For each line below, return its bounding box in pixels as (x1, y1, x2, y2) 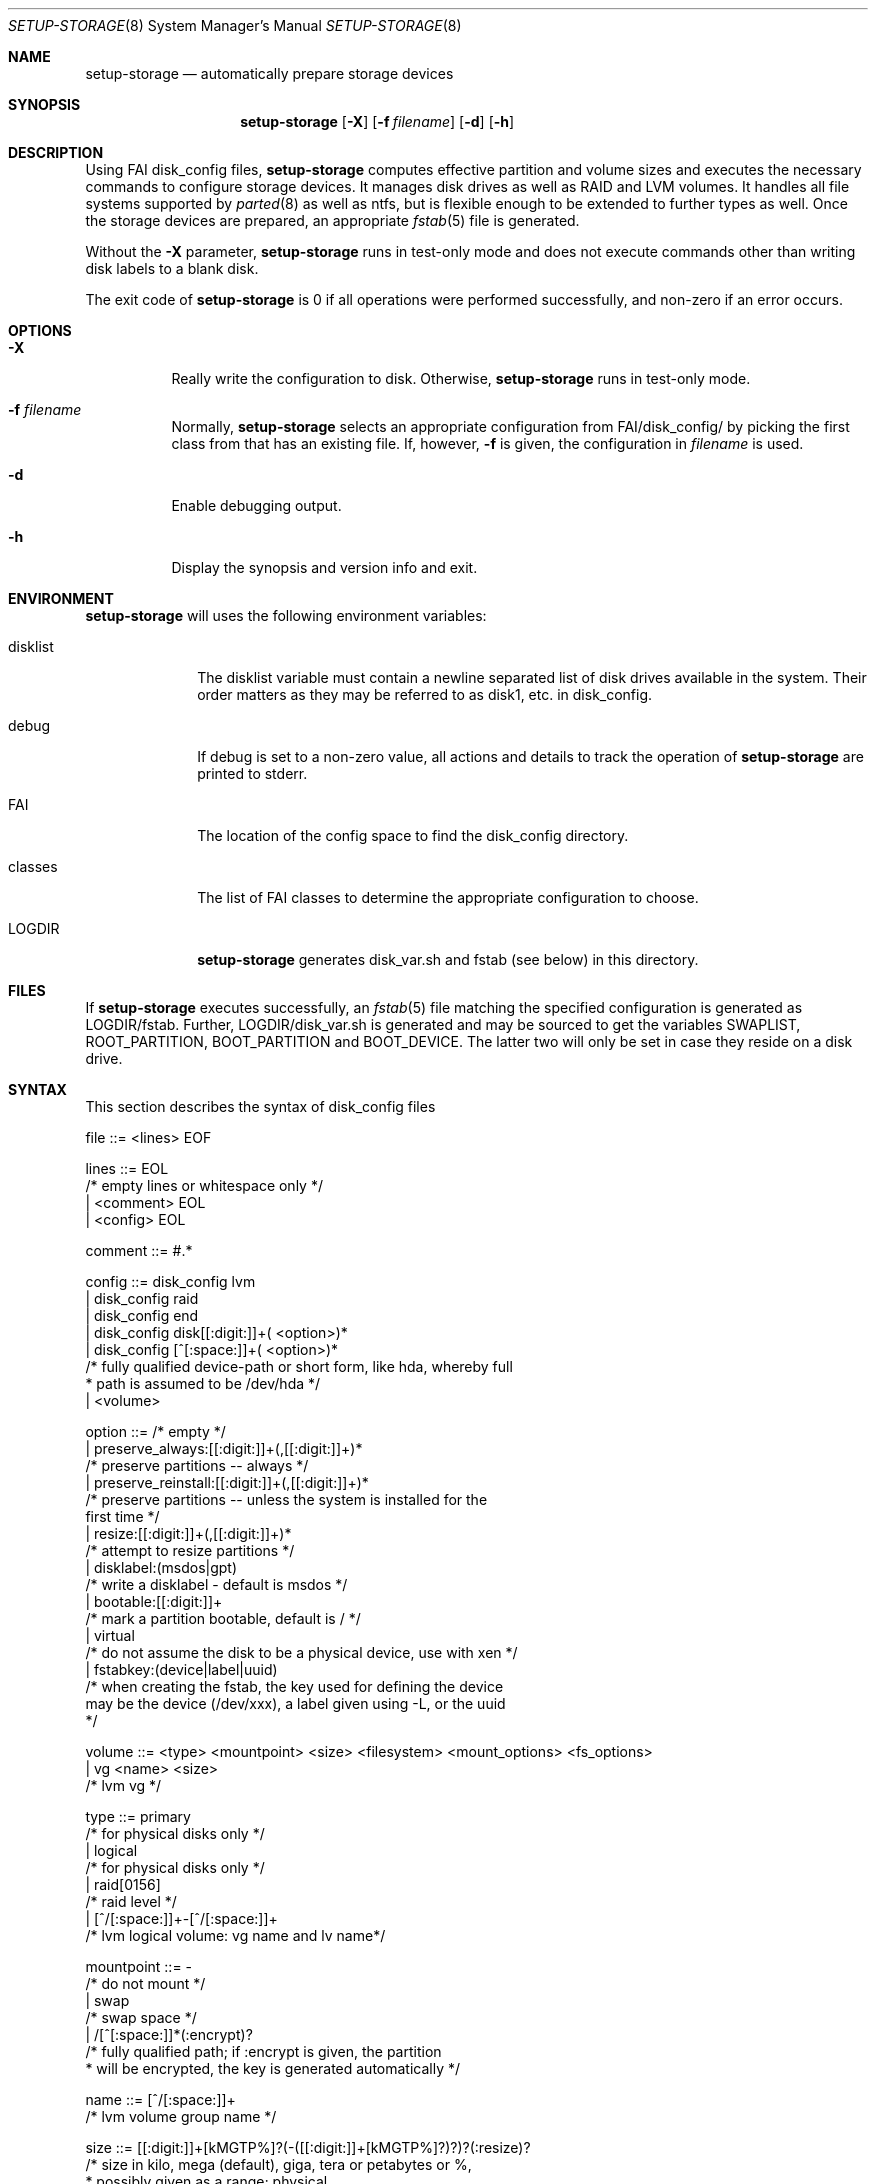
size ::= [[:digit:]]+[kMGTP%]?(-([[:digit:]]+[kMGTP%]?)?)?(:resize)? (85, 2139, 531, 2156)
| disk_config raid (85, 1290, 199, 1307)
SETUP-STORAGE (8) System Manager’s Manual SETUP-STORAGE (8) (8, 17, 462, 34)
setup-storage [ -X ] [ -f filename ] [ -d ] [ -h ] (240, 113, 515, 130)
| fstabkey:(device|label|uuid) (85, 1661, 278, 1678)
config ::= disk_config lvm (85, 1273, 256, 1290)
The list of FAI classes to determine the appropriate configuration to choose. (197, 889, 699, 906)
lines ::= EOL (85, 1160, 169, 1177)
